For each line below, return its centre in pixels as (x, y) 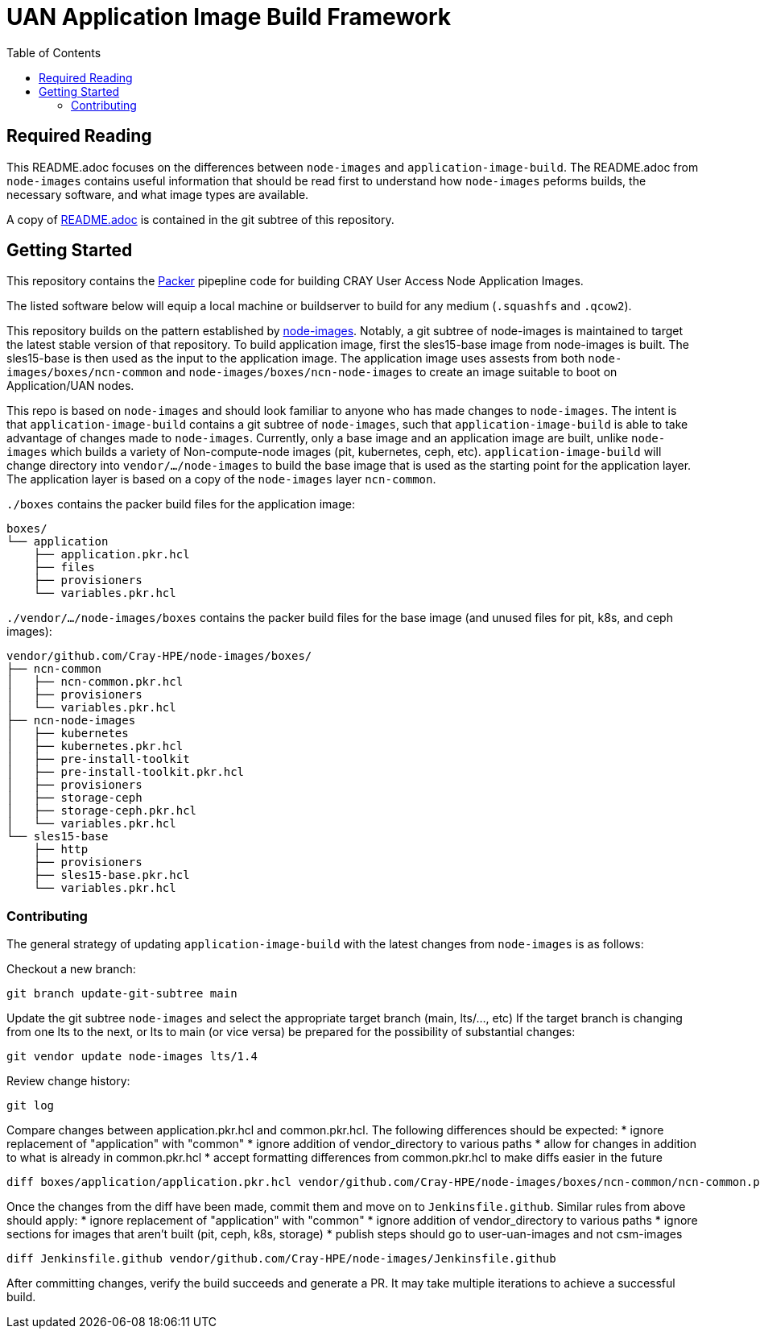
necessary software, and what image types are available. (158, 194)
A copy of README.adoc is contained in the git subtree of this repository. (200, 219)
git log (31, 1106)
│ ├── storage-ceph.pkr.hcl (102, 811)
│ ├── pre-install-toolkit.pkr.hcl (126, 772)
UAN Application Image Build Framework (229, 17)
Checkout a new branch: (71, 969)
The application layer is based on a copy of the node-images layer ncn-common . (221, 479)
